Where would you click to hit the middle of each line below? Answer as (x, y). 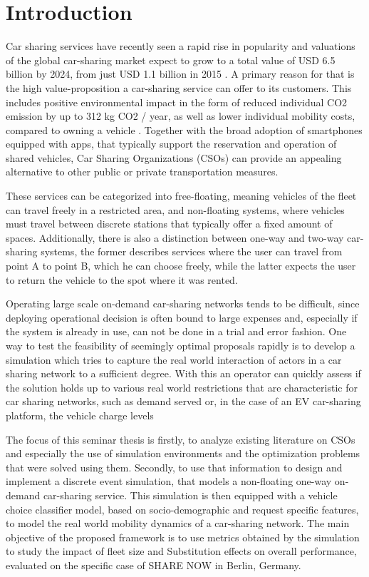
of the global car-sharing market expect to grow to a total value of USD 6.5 (171, 60)
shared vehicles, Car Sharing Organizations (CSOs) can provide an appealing (174, 157)
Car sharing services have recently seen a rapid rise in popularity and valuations (181, 46)
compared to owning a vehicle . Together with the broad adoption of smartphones (184, 129)
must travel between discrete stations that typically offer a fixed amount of (169, 224)
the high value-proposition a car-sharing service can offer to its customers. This (179, 87)
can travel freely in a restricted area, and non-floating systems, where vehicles (175, 209)
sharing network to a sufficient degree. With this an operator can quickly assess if (183, 373)
